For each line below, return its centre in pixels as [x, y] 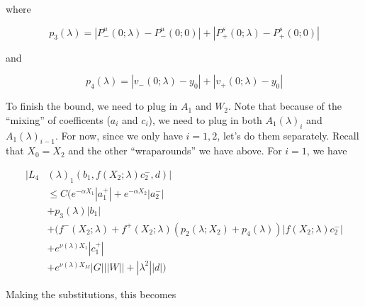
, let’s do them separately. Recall [288, 135]
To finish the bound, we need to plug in [92, 106]
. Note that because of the [285, 106]
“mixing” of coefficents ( [58, 119]
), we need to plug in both [205, 119]
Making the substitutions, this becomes [91, 294]
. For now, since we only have [119, 135]
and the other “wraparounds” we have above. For [175, 151]
